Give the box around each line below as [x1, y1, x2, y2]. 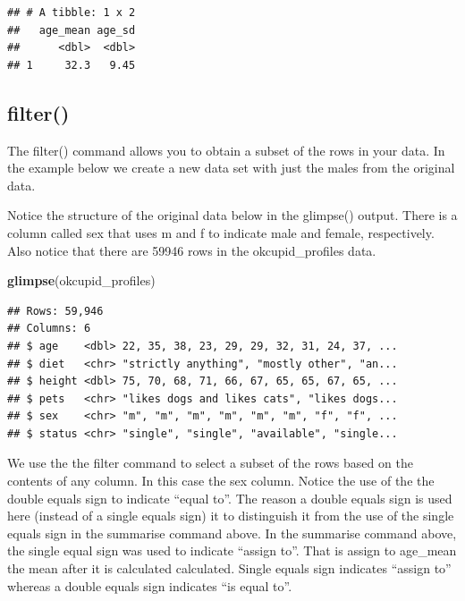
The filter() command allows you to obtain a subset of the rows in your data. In [7, 140, 445, 159]
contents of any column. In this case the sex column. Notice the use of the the [7, 471, 435, 490]
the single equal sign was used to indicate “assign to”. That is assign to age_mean [7, 541, 457, 560]
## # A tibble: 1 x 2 [7, 6, 136, 19]
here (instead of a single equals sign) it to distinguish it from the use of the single [7, 506, 454, 525]
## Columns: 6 [7, 322, 91, 335]
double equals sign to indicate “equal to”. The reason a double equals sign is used [7, 488, 452, 507]
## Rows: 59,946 [7, 304, 104, 317]
